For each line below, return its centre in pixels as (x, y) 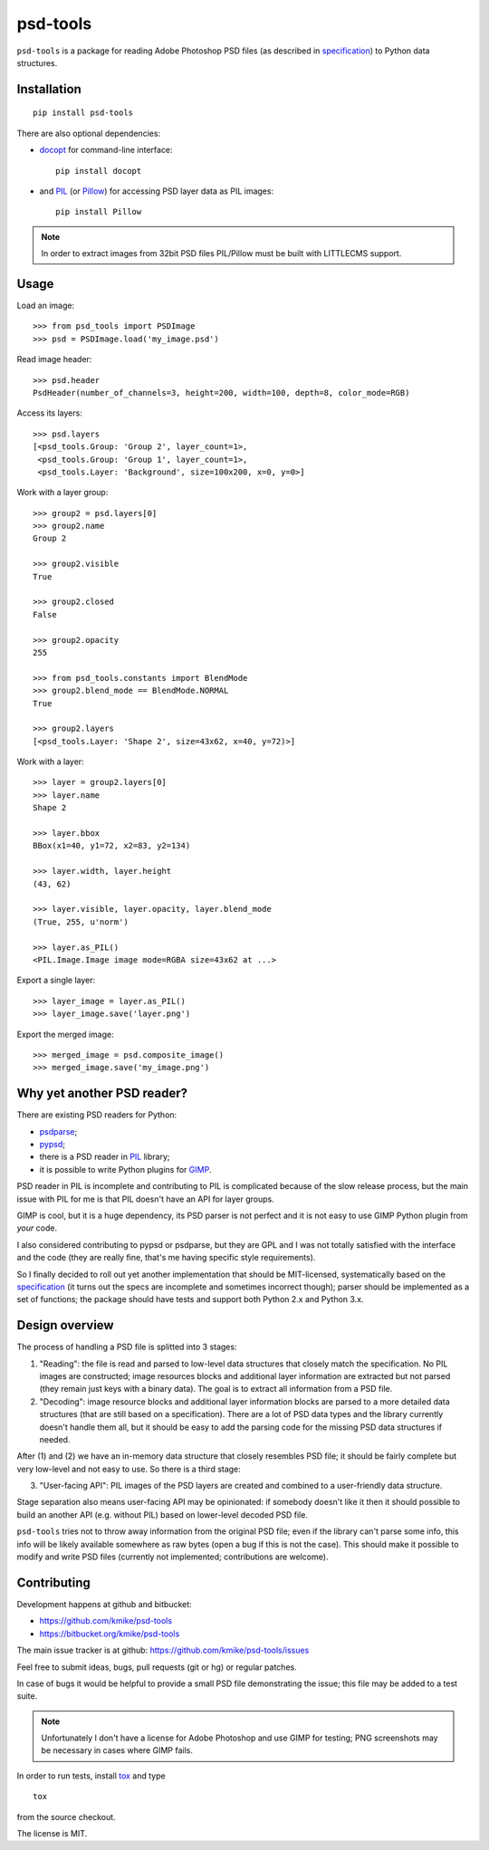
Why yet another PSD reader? (102, 1093)
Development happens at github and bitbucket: (104, 1604)
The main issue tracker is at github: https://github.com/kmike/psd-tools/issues (163, 1650)
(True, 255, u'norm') (81, 922)
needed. (55, 1439)
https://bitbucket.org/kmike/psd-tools (110, 1634)
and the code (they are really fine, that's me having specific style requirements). (166, 1258)
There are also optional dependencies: (89, 133)
